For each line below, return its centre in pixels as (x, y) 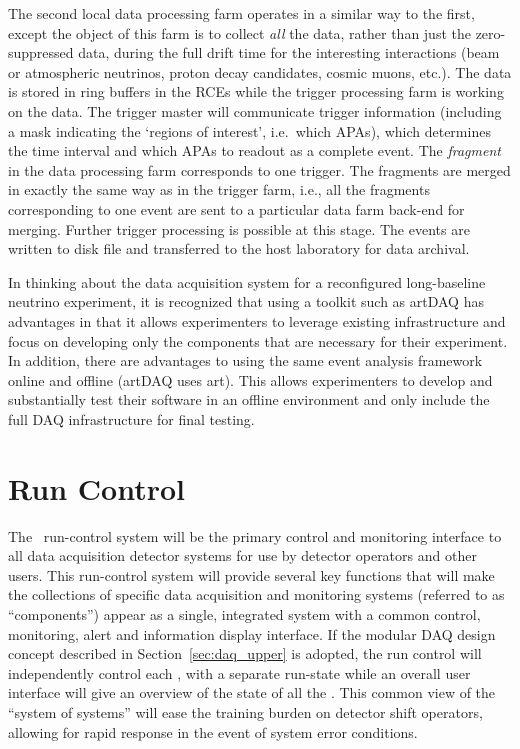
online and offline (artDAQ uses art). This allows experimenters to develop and (250, 379)
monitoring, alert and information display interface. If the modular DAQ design (252, 633)
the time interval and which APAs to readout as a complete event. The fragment (254, 150)
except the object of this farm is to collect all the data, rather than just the (239, 32)
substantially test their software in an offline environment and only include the (249, 399)
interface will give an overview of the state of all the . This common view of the (252, 692)
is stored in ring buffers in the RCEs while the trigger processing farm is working (256, 91)
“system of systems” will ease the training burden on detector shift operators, (245, 711)
